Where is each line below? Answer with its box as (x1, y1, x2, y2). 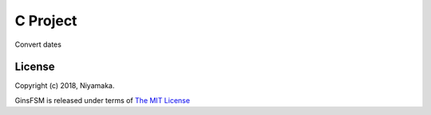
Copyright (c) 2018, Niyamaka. (14, 81, 115, 90)
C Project (14, 12, 77, 29)
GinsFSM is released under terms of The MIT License (14, 95, 191, 105)
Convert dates (14, 40, 61, 49)
